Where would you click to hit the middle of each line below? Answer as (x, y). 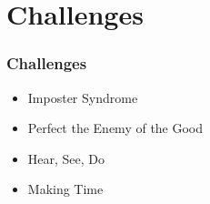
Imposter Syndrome (83, 97)
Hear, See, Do (66, 158)
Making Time (65, 189)
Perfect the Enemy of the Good (115, 128)
